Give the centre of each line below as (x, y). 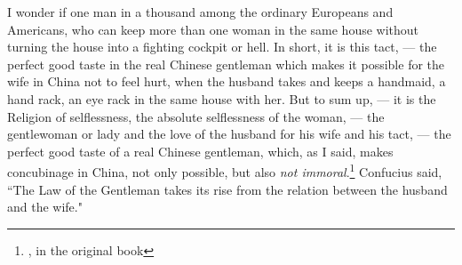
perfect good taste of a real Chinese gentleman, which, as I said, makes (200, 151)
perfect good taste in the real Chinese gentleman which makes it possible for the (226, 64)
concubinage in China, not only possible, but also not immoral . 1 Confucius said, (225, 170)
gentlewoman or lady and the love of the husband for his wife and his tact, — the (229, 134)
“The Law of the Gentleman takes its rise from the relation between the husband (227, 189)
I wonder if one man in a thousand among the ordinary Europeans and (200, 12)
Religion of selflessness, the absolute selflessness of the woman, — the (196, 116)
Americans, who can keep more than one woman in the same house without (213, 29)
